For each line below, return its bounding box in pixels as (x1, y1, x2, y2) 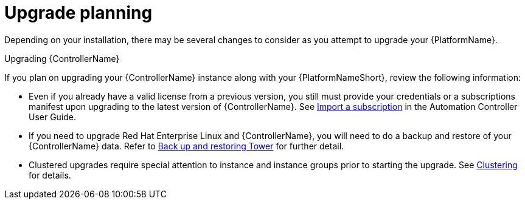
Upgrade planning (4, 2, 153, 23)
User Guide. (29, 111, 77, 122)
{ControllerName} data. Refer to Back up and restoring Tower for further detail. (29, 140, 344, 151)
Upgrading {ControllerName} (4, 53, 120, 64)
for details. (29, 169, 71, 180)
